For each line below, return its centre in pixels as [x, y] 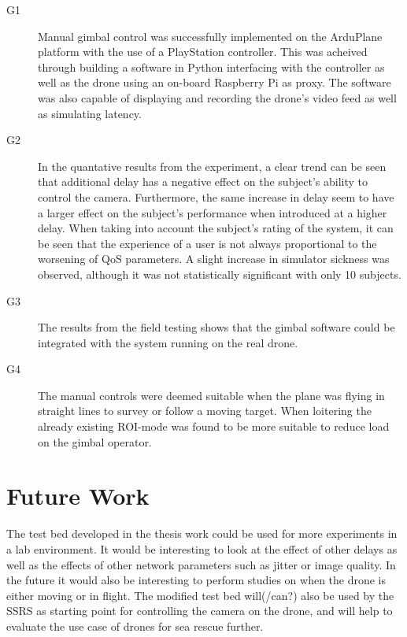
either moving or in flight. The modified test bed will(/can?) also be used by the [200, 595]
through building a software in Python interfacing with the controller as [211, 67]
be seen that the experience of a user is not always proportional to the [207, 243]
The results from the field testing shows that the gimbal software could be [216, 327]
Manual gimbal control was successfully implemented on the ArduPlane [210, 36]
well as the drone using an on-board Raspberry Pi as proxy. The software [215, 82]
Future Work [78, 496]
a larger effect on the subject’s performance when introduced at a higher [213, 212]
